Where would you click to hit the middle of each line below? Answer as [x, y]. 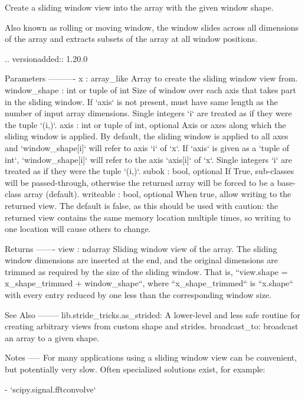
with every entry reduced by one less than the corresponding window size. [138, 295]
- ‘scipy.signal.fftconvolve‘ [50, 389]
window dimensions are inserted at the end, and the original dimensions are [141, 260]
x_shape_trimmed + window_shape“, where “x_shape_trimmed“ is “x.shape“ [149, 283]
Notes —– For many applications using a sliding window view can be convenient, [151, 357]
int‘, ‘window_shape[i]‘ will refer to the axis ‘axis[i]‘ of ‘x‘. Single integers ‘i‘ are [149, 159]
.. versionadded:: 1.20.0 [46, 58]
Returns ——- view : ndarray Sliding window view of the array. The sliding [141, 248]
